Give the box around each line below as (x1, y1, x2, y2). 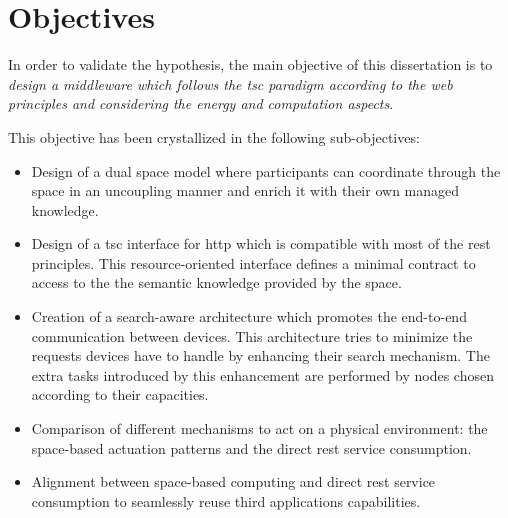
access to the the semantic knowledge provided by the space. (31, 272, 402, 293)
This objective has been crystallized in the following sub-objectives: (8, 126, 420, 147)
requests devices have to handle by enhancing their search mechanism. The (31, 345, 490, 366)
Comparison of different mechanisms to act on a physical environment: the (31, 418, 488, 439)
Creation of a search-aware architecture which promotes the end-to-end (31, 306, 467, 327)
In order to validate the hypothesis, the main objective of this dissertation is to (8, 54, 493, 75)
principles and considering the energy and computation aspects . (8, 93, 394, 114)
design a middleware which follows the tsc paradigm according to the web (8, 73, 453, 94)
